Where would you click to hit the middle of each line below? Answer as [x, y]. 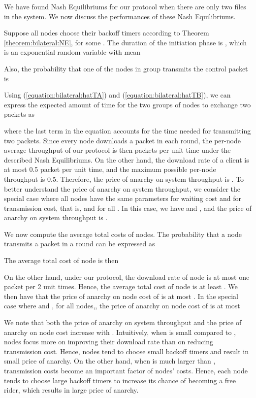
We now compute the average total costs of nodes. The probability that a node [123, 234]
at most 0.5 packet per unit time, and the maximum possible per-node [110, 169]
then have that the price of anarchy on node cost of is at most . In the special [121, 296]
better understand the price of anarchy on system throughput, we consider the [122, 188]
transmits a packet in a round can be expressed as [80, 244]
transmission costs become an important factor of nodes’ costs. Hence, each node [126, 370]
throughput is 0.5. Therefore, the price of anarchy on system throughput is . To [124, 179]
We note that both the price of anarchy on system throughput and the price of [123, 322]
